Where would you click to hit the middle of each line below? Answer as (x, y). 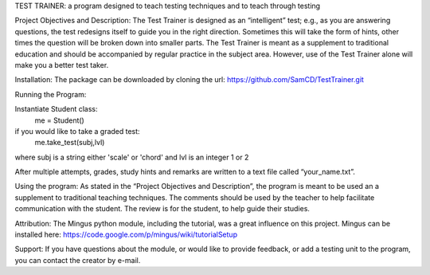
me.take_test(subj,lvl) (70, 143)
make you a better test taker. (62, 65)
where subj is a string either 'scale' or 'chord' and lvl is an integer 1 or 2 (132, 157)
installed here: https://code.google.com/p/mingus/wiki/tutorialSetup (126, 234)
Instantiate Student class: (57, 109)
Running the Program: (51, 94)
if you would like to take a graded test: (77, 131)
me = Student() (60, 120)
